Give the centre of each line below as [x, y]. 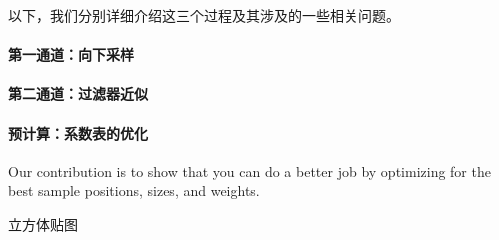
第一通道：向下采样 [71, 54]
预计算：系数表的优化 [78, 132]
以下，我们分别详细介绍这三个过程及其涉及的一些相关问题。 [204, 15]
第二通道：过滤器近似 [78, 93]
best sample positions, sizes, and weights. [134, 190]
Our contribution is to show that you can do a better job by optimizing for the [249, 170]
